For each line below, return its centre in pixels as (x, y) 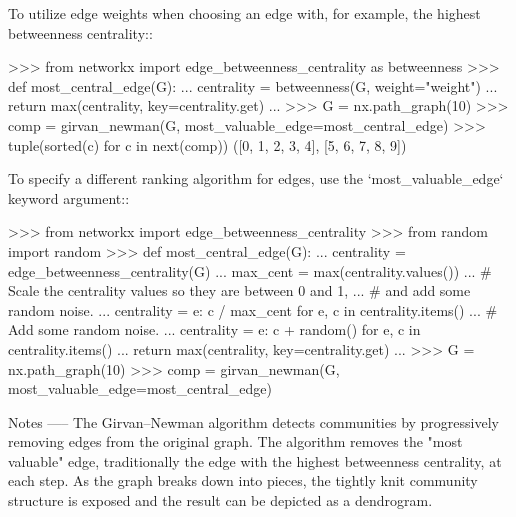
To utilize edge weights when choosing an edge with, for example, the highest (244, 13)
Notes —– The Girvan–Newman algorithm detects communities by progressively (253, 421)
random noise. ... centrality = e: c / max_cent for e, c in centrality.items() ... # (253, 309)
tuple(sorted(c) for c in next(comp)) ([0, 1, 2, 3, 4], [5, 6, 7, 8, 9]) (207, 144)
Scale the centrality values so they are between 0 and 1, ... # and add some (239, 290)
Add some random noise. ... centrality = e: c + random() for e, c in (214, 329)
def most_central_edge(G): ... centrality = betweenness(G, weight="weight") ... (253, 85)
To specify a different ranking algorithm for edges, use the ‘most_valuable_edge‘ (256, 178)
